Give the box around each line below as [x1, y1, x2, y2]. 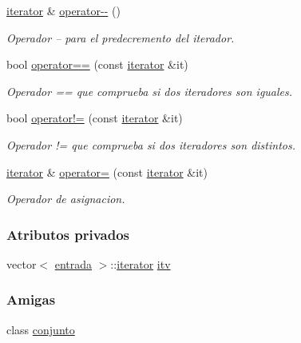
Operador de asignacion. [6, 190, 125, 207]
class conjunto [6, 321, 75, 337]
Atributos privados [6, 224, 130, 244]
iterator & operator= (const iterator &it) [6, 163, 208, 180]
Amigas [6, 289, 56, 309]
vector [6, 255, 37, 272]
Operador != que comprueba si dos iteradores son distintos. [6, 136, 295, 153]
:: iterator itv [110, 255, 171, 272]
